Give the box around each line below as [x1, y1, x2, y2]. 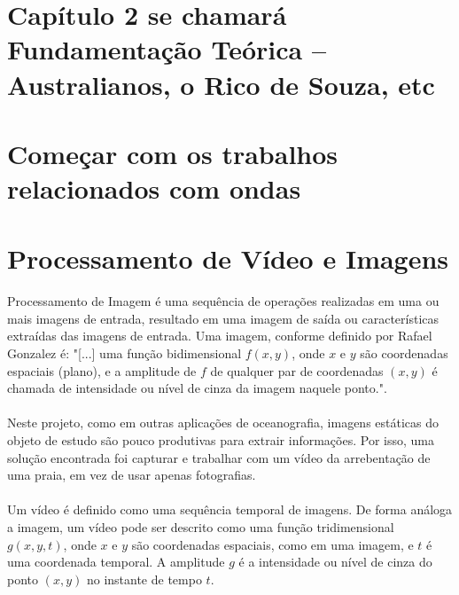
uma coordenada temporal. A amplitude [7, 552, 225, 571]
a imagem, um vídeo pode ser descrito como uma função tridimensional [7, 518, 394, 536]
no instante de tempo [86, 569, 202, 588]
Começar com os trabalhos [7, 135, 338, 171]
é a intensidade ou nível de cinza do [238, 552, 432, 571]
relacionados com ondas [7, 170, 301, 207]
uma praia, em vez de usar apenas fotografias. [7, 466, 256, 484]
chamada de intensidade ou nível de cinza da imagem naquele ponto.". [7, 379, 387, 397]
